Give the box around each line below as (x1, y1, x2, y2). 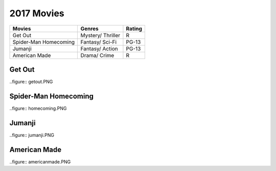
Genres (80, 25, 99, 32)
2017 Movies (9, 8, 64, 19)
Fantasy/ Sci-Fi (80, 38, 117, 45)
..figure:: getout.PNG (9, 79, 53, 85)
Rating (126, 25, 143, 32)
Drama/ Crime (80, 51, 114, 59)
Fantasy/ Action (80, 45, 119, 52)
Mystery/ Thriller (80, 32, 121, 39)
